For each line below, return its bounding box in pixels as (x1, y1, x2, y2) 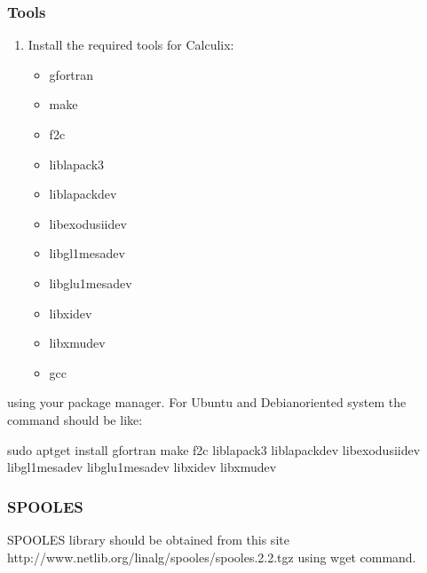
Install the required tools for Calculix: (28, 35, 234, 54)
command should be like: (7, 410, 143, 428)
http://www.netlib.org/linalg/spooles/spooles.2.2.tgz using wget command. (7, 547, 416, 566)
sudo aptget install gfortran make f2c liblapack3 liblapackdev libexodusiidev (7, 440, 421, 459)
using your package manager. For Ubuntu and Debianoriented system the (7, 393, 407, 412)
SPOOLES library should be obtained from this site (7, 530, 289, 548)
